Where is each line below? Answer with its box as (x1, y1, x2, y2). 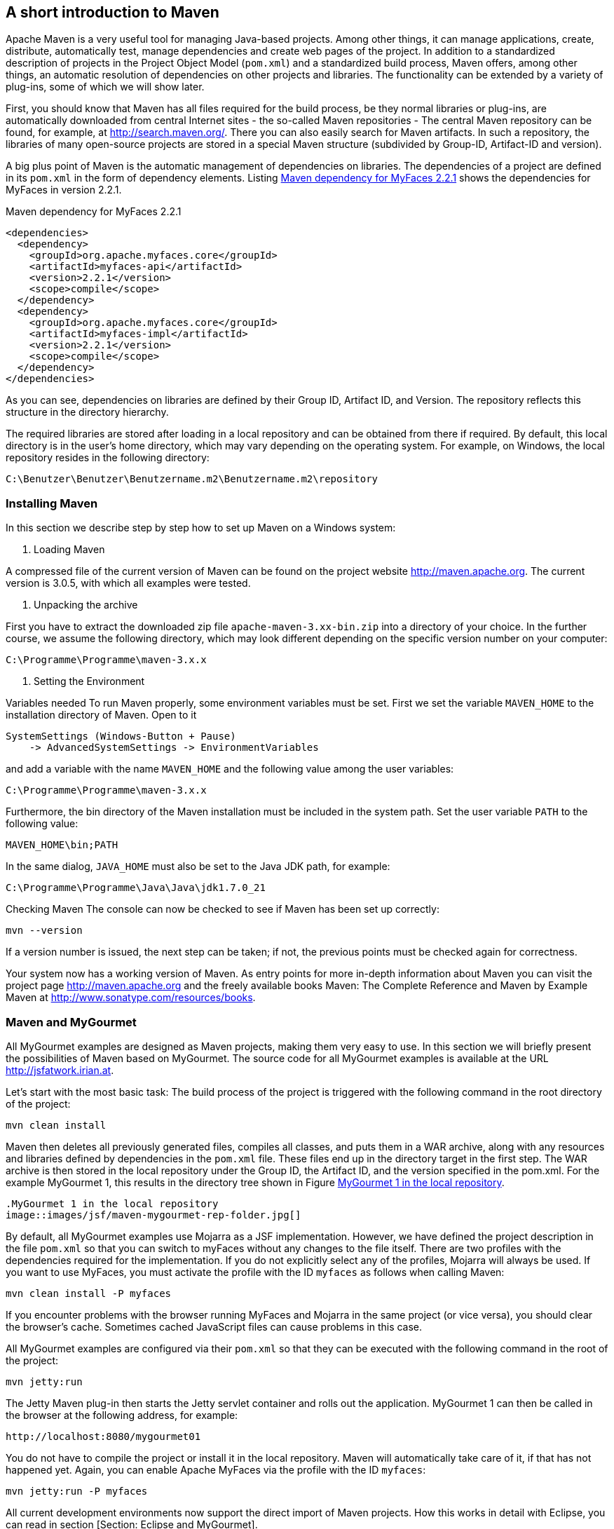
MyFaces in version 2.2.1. (6, 184, 122, 196)
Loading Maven (34, 543, 105, 556)
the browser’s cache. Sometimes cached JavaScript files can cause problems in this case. (6, 1320, 423, 1333)
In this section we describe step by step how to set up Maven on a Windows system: (6, 522, 396, 534)
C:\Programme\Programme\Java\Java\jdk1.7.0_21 (6, 882, 266, 894)
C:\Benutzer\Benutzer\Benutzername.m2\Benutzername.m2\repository (6, 473, 378, 485)
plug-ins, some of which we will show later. (6, 81, 205, 93)
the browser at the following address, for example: (6, 1408, 238, 1421)
